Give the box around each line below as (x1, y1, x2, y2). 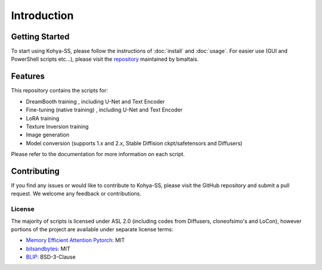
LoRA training (26, 114, 60, 122)
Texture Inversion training (26, 123, 89, 130)
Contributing (11, 166, 60, 176)
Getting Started (11, 32, 70, 42)
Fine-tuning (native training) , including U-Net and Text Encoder (26, 106, 183, 113)
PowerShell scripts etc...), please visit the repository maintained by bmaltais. (11, 55, 199, 63)
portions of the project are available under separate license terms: (11, 225, 174, 232)
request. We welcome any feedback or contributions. (11, 190, 141, 197)
